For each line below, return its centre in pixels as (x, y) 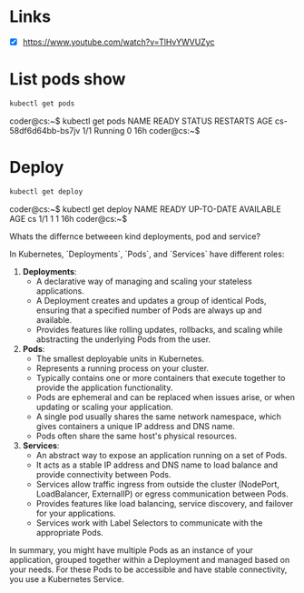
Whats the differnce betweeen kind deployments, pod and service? (135, 236)
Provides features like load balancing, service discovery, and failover (164, 503)
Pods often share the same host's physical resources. (137, 436)
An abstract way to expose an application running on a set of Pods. (162, 455)
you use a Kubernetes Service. (67, 578)
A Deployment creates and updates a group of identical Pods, (151, 300)
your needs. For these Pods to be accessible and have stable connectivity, (148, 569)
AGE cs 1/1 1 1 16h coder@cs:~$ (69, 218)
